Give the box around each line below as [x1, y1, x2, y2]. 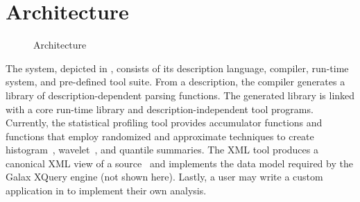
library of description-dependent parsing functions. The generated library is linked [6, 87, 355, 102]
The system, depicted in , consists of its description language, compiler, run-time [6, 60, 349, 75]
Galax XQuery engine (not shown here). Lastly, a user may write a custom [6, 169, 323, 184]
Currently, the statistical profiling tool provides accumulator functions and [6, 115, 323, 130]
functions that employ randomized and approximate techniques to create [6, 128, 314, 143]
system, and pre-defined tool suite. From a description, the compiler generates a [6, 74, 345, 89]
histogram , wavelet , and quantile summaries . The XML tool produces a [6, 142, 318, 157]
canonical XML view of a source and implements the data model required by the [6, 155, 353, 170]
